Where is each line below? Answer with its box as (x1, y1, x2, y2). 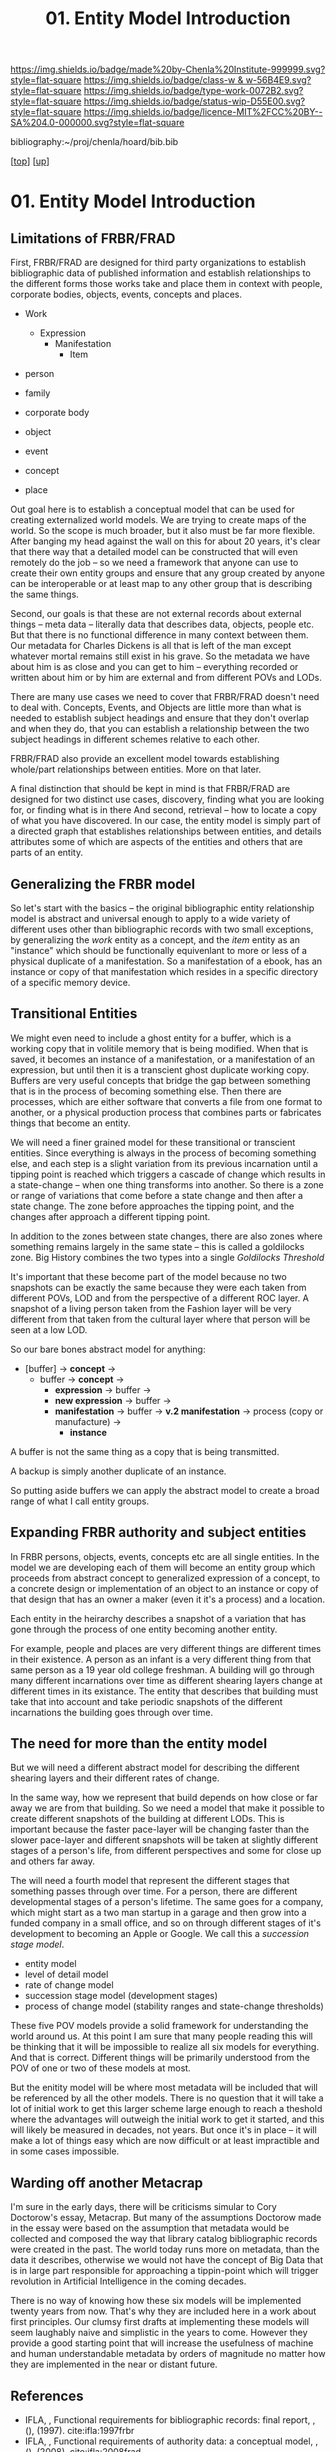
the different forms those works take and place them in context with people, (10, 278, 323, 290)
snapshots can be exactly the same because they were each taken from (10, 1281, 307, 1293)
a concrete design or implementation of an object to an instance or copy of (10, 1582, 319, 1594)
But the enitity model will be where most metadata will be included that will (10, 2082, 318, 2094)
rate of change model (24, 1979, 114, 1991)
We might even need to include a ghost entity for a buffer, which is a (10, 1032, 292, 1044)
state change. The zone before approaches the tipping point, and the (10, 1200, 295, 1212)
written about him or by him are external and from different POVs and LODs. (10, 672, 322, 684)
